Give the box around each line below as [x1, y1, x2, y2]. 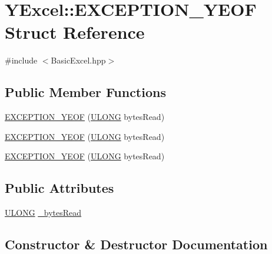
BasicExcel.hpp [51, 54, 106, 66]
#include [5, 54, 38, 66]
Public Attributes [5, 179, 114, 197]
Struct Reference [5, 20, 145, 44]
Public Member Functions [5, 83, 166, 101]
